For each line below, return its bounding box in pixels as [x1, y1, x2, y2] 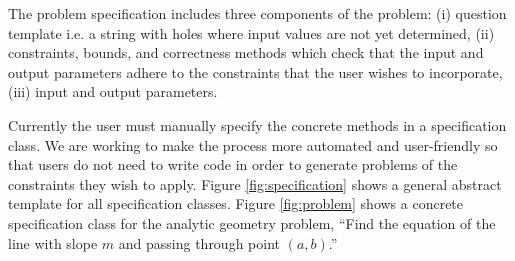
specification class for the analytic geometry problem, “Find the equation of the [8, 212, 496, 233]
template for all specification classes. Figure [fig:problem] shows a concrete [8, 193, 464, 214]
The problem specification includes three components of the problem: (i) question [8, 3, 507, 23]
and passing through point [118, 232, 281, 253]
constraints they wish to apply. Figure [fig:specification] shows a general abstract [8, 173, 502, 194]
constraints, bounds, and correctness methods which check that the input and [8, 42, 484, 63]
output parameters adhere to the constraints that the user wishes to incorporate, [8, 61, 503, 82]
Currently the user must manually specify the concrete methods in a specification [8, 114, 507, 135]
